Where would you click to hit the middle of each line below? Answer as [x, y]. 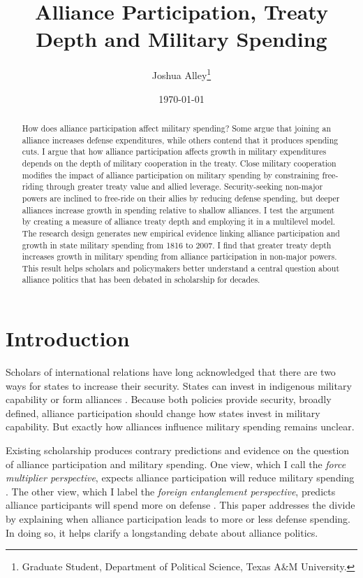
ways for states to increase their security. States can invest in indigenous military [179, 385]
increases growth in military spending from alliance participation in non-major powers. [179, 256]
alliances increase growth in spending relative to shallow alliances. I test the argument [178, 210]
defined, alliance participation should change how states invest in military [163, 413]
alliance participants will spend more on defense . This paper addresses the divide [180, 505]
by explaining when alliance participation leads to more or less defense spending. [178, 519]
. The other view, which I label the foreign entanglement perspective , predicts [171, 491]
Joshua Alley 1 [181, 74]
